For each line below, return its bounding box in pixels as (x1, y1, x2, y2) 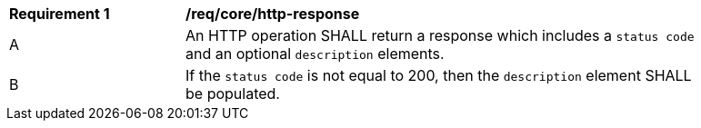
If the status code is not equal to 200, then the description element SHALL (185, 66, 692, 84)
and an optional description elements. (185, 44, 445, 63)
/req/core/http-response (185, 5, 360, 23)
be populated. (185, 84, 280, 103)
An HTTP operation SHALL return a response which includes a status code (185, 26, 695, 44)
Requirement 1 (9, 5, 110, 23)
